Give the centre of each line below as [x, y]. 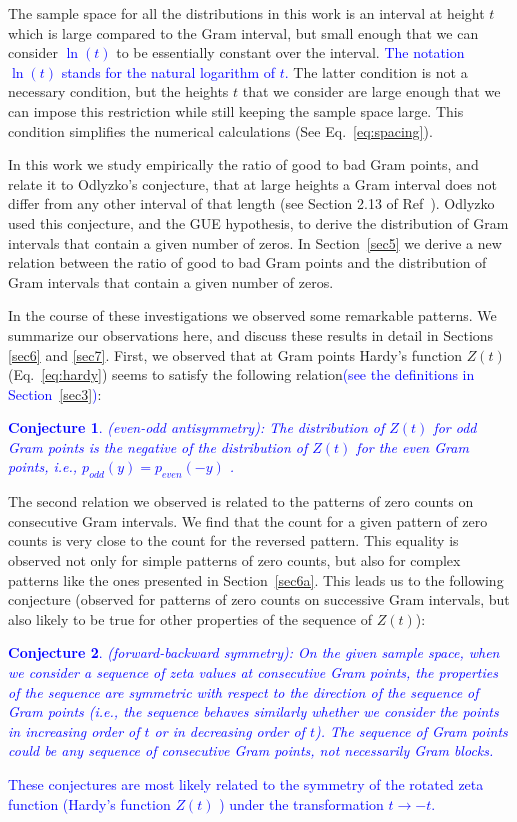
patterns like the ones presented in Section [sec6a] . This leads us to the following [256, 579]
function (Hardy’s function [89, 803]
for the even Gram [412, 446]
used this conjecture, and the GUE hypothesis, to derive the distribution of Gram [258, 222]
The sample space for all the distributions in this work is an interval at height [246, 13]
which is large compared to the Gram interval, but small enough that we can [243, 32]
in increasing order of [74, 730]
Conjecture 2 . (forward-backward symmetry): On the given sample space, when [254, 652]
